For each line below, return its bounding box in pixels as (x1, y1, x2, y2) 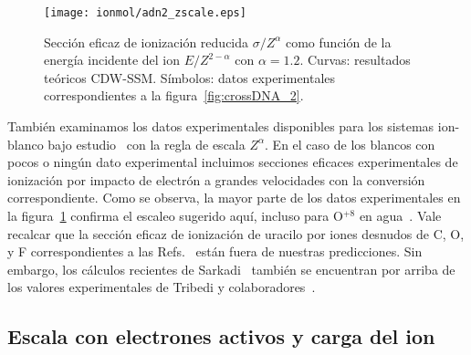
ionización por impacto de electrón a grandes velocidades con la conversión (7, 170, 425, 189)
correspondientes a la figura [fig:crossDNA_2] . (44, 86, 304, 105)
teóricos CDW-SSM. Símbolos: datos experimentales (44, 68, 336, 87)
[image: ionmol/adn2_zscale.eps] (44, 6, 246, 19)
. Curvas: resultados (299, 50, 411, 69)
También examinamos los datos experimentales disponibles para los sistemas (7, 117, 434, 136)
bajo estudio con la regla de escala (47, 134, 246, 153)
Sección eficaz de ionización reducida (44, 32, 249, 51)
